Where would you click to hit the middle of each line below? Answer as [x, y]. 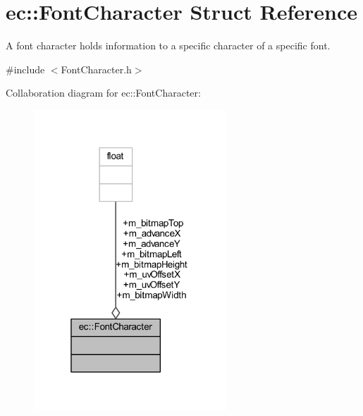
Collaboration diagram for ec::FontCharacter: [103, 93]
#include [25, 69]
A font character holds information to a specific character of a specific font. [168, 45]
